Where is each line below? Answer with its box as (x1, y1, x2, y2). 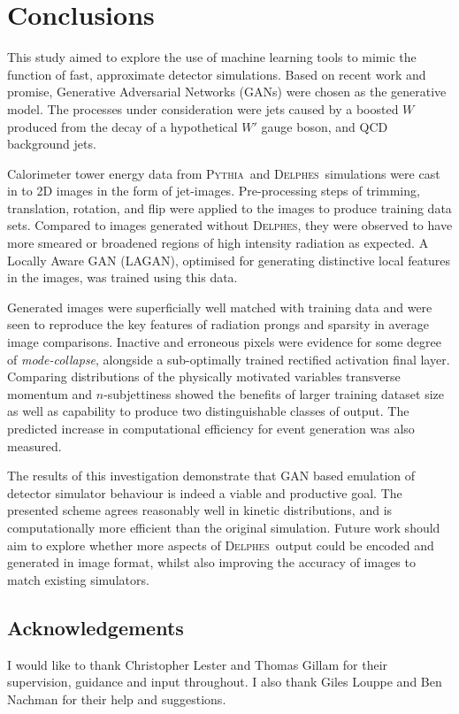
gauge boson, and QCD (261, 117, 388, 135)
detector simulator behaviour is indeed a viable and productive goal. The (7, 483, 402, 502)
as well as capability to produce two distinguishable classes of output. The (7, 402, 409, 420)
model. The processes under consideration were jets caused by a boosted (7, 99, 399, 118)
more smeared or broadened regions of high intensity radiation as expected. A (7, 234, 429, 252)
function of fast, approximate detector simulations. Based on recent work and (7, 65, 426, 83)
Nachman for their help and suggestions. (7, 689, 226, 708)
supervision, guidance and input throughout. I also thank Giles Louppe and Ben (7, 672, 442, 691)
